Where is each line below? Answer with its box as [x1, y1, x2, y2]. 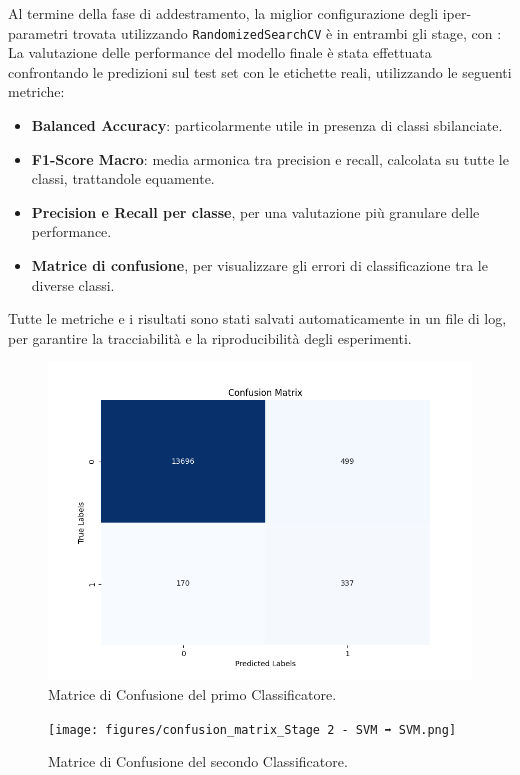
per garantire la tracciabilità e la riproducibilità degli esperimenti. [8, 327, 412, 348]
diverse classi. [31, 274, 115, 295]
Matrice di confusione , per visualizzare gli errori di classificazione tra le [31, 255, 488, 275]
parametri [8, 22, 68, 43]
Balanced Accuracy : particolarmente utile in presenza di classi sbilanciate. [31, 115, 503, 136]
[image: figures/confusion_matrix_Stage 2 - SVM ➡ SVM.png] [48, 722, 457, 737]
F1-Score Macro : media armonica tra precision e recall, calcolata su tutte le [31, 148, 509, 169]
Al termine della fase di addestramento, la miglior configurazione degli [8, 3, 439, 23]
